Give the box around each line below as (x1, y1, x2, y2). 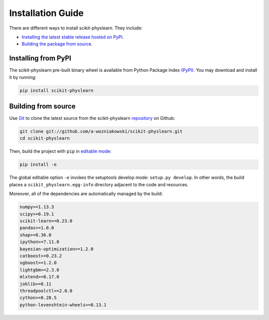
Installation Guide (9, 7, 84, 18)
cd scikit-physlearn (19, 135, 70, 141)
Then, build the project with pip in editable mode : (9, 148, 112, 154)
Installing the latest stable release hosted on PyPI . (21, 34, 124, 40)
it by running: (9, 74, 37, 80)
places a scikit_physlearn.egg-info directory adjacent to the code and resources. (9, 181, 189, 187)
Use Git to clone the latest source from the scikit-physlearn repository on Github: (9, 115, 175, 121)
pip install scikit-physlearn (19, 87, 94, 93)
